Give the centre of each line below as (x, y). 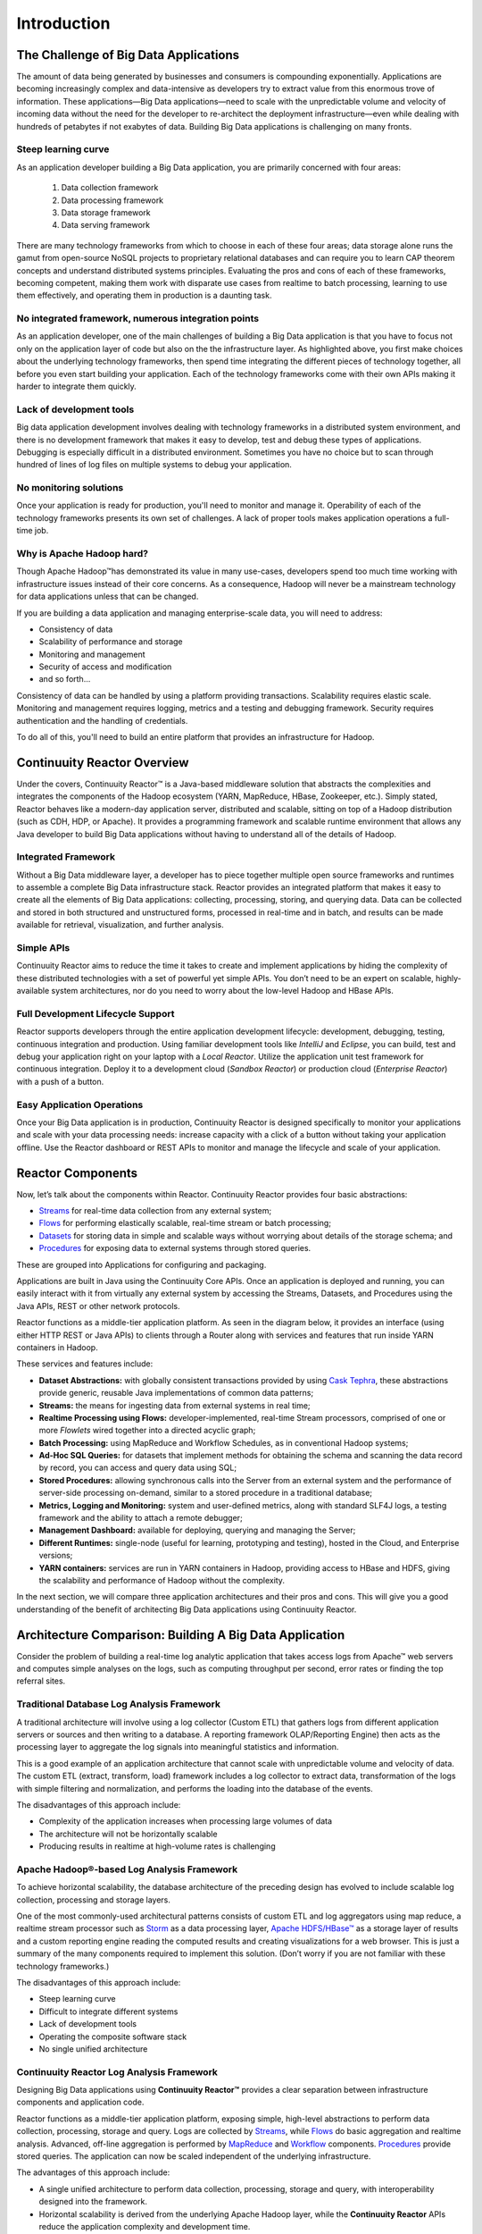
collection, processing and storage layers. (94, 1900)
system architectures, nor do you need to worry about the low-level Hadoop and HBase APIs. (223, 991)
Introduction (63, 23)
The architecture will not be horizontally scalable (128, 1834)
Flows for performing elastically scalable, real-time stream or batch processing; (185, 1223)
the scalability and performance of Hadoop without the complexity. (162, 1580)
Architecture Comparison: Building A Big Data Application (181, 1635)
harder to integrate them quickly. (77, 386)
